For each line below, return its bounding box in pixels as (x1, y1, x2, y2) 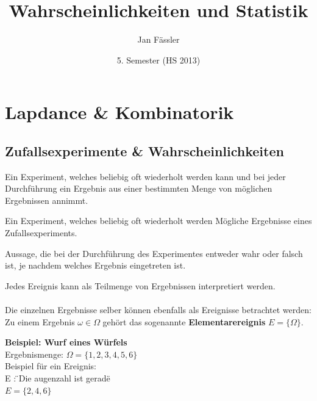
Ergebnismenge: (5, 347, 63, 360)
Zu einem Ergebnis (5, 315, 75, 328)
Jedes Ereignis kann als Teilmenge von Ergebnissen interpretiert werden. (5, 279, 276, 292)
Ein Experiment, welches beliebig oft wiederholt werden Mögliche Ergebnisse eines (5, 214, 312, 227)
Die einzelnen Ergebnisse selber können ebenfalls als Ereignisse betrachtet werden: (5, 303, 312, 316)
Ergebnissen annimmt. (5, 193, 88, 206)
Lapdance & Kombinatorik (5, 99, 234, 125)
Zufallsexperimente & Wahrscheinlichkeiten (5, 141, 284, 160)
